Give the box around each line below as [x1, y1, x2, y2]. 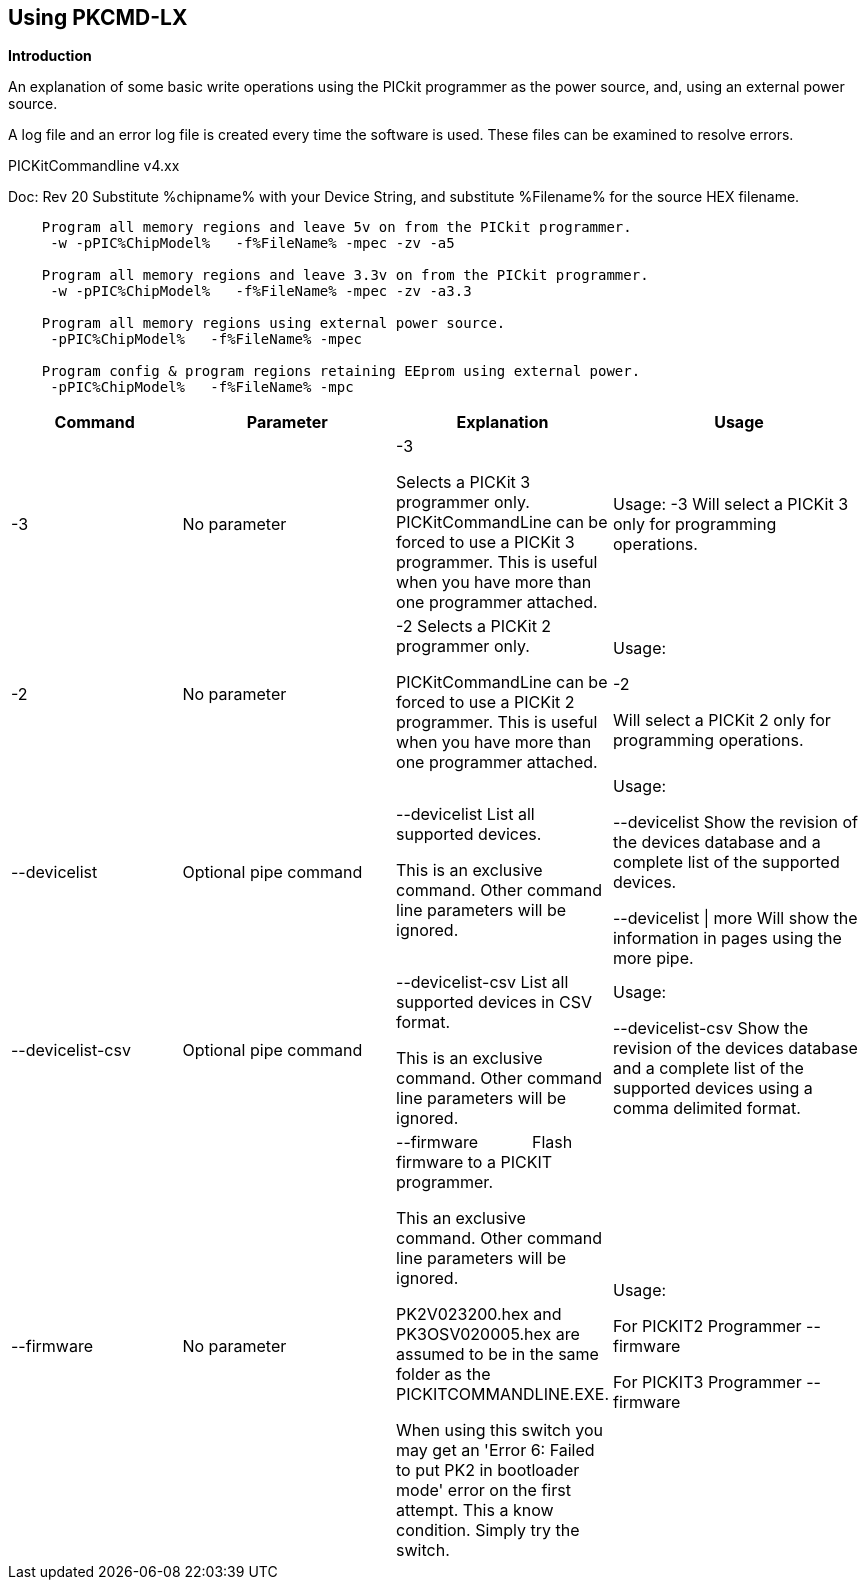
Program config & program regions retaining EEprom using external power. [41, 363, 641, 380]
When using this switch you [396, 1420, 603, 1441]
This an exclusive [396, 1208, 526, 1229]
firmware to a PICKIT [396, 1152, 553, 1173]
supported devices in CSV [396, 992, 593, 1013]
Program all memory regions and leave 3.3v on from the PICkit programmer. [41, 267, 649, 284]
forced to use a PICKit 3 [396, 532, 575, 553]
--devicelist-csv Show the [612, 1018, 809, 1039]
